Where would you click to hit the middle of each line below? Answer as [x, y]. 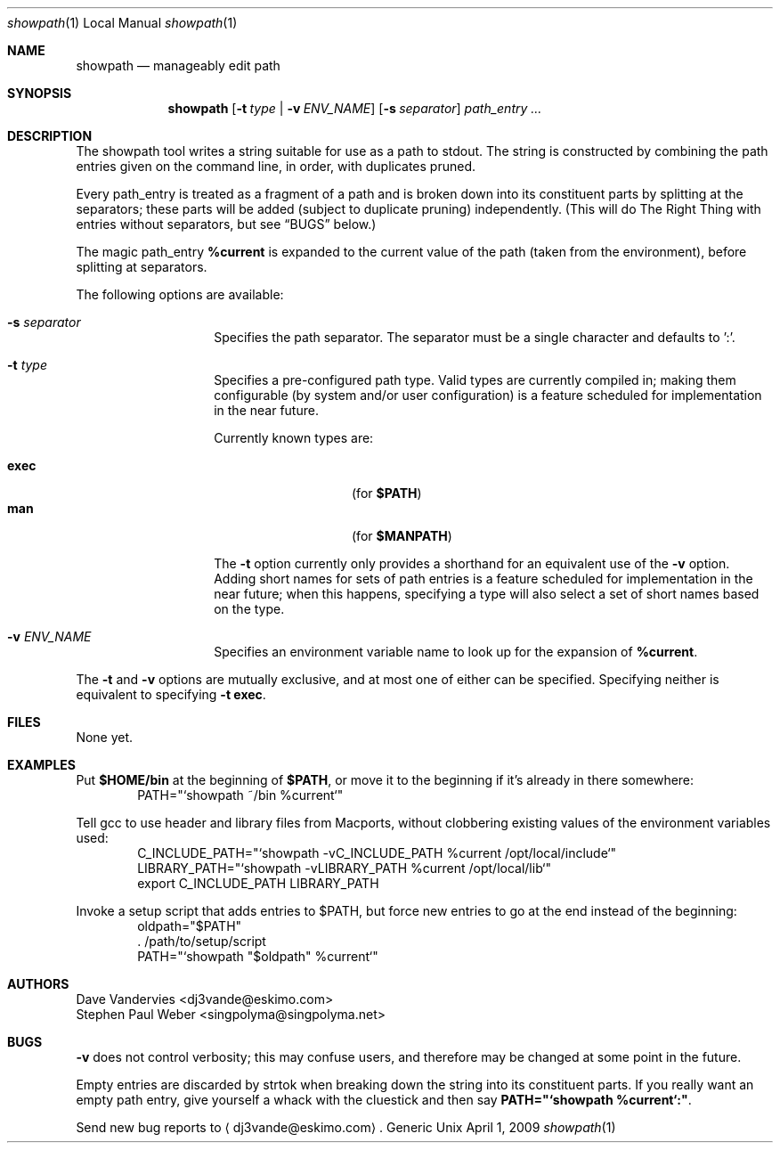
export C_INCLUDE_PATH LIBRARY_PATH [258, 883]
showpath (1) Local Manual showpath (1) [122, 23]
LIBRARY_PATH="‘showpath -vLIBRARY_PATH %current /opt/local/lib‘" [345, 868]
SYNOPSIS [40, 93]
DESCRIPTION [50, 136]
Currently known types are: [294, 438]
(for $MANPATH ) [402, 536]
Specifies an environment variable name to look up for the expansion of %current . [456, 652]
